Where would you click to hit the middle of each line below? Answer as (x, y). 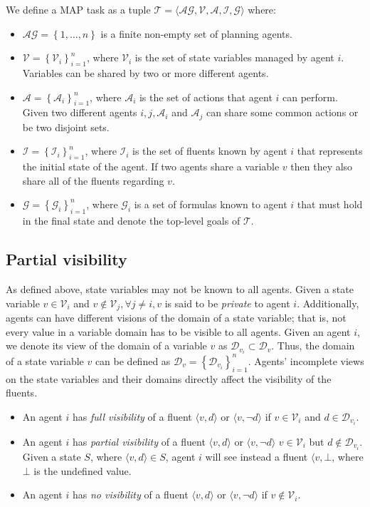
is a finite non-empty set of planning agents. (196, 33)
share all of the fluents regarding (93, 180)
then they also (322, 167)
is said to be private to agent (227, 303)
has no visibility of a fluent (130, 495)
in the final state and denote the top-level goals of (131, 221)
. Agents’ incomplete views (306, 360)
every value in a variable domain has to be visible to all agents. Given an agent (178, 331)
